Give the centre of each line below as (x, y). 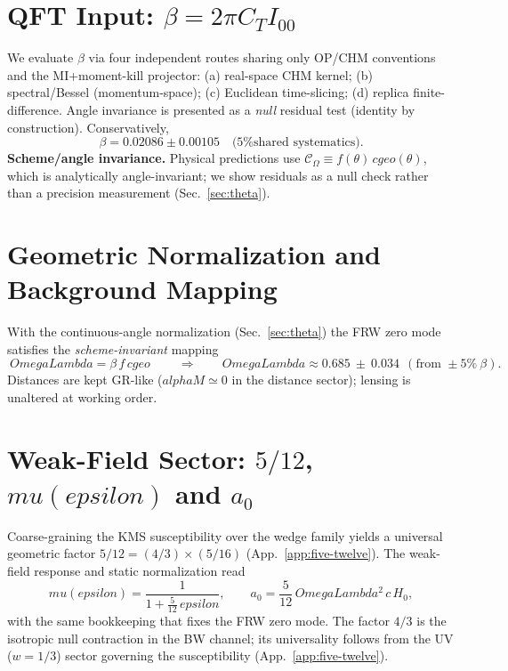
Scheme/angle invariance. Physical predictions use (154, 158)
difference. (35, 109)
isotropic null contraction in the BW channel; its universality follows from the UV (230, 638)
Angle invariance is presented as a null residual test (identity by (241, 109)
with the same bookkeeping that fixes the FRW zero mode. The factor (198, 620)
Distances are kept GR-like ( (85, 380)
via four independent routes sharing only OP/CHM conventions (262, 57)
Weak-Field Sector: (127, 458)
